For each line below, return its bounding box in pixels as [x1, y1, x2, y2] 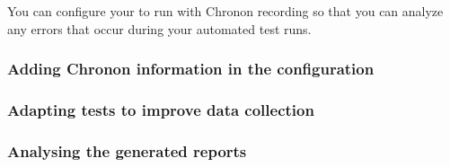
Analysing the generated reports [7, 139, 247, 162]
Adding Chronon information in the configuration [7, 57, 375, 80]
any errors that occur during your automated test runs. [7, 19, 312, 38]
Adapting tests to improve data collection [7, 98, 314, 120]
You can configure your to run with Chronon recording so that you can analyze [7, 2, 444, 20]
